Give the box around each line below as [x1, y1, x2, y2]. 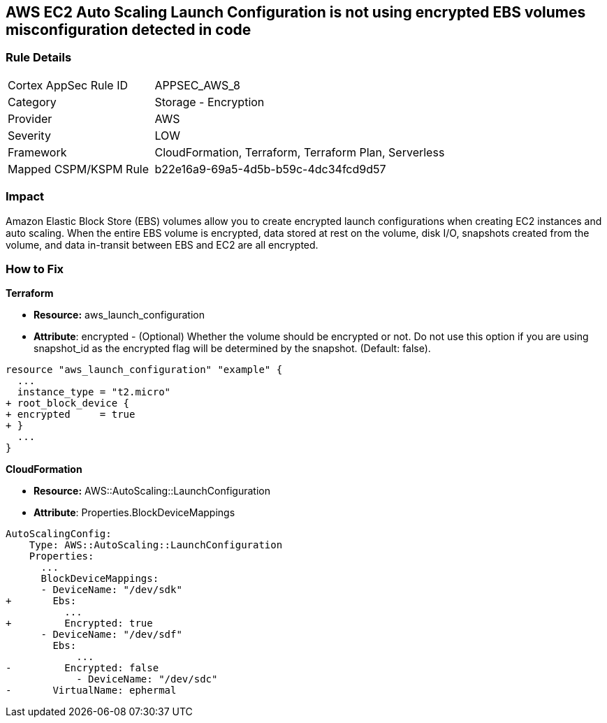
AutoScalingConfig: [6, 528, 112, 540]
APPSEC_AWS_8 [154, 78, 240, 92]
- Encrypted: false [6, 662, 159, 674]
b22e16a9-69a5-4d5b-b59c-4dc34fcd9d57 [154, 161, 386, 176]
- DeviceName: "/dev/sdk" [41, 584, 182, 596]
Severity [8, 128, 51, 143]
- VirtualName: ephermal [6, 685, 177, 696]
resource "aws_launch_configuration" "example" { [6, 364, 283, 376]
